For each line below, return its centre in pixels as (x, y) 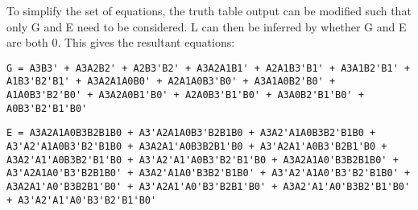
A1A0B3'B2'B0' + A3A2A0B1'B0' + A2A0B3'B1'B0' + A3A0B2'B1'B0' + (185, 95)
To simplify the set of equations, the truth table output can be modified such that (209, 10)
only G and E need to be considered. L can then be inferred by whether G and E (207, 26)
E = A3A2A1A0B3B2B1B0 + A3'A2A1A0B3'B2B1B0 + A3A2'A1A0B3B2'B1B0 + (191, 133)
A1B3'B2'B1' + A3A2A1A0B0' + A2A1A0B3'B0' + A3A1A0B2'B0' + (171, 82)
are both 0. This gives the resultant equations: (121, 42)
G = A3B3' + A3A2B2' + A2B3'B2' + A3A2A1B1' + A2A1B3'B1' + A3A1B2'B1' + (209, 68)
